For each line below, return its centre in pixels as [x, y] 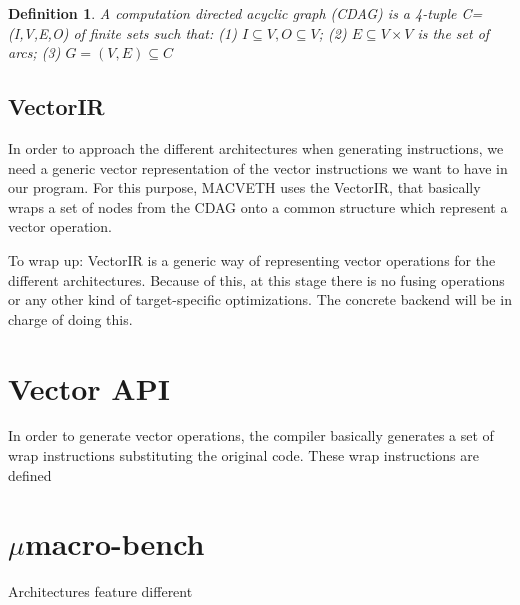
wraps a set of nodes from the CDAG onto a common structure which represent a [258, 206]
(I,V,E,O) [38, 32]
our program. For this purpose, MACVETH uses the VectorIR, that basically [244, 187]
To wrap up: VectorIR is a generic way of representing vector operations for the [252, 259]
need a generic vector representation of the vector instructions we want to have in [258, 167]
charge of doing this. [70, 318]
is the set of [453, 32]
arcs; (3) [34, 52]
